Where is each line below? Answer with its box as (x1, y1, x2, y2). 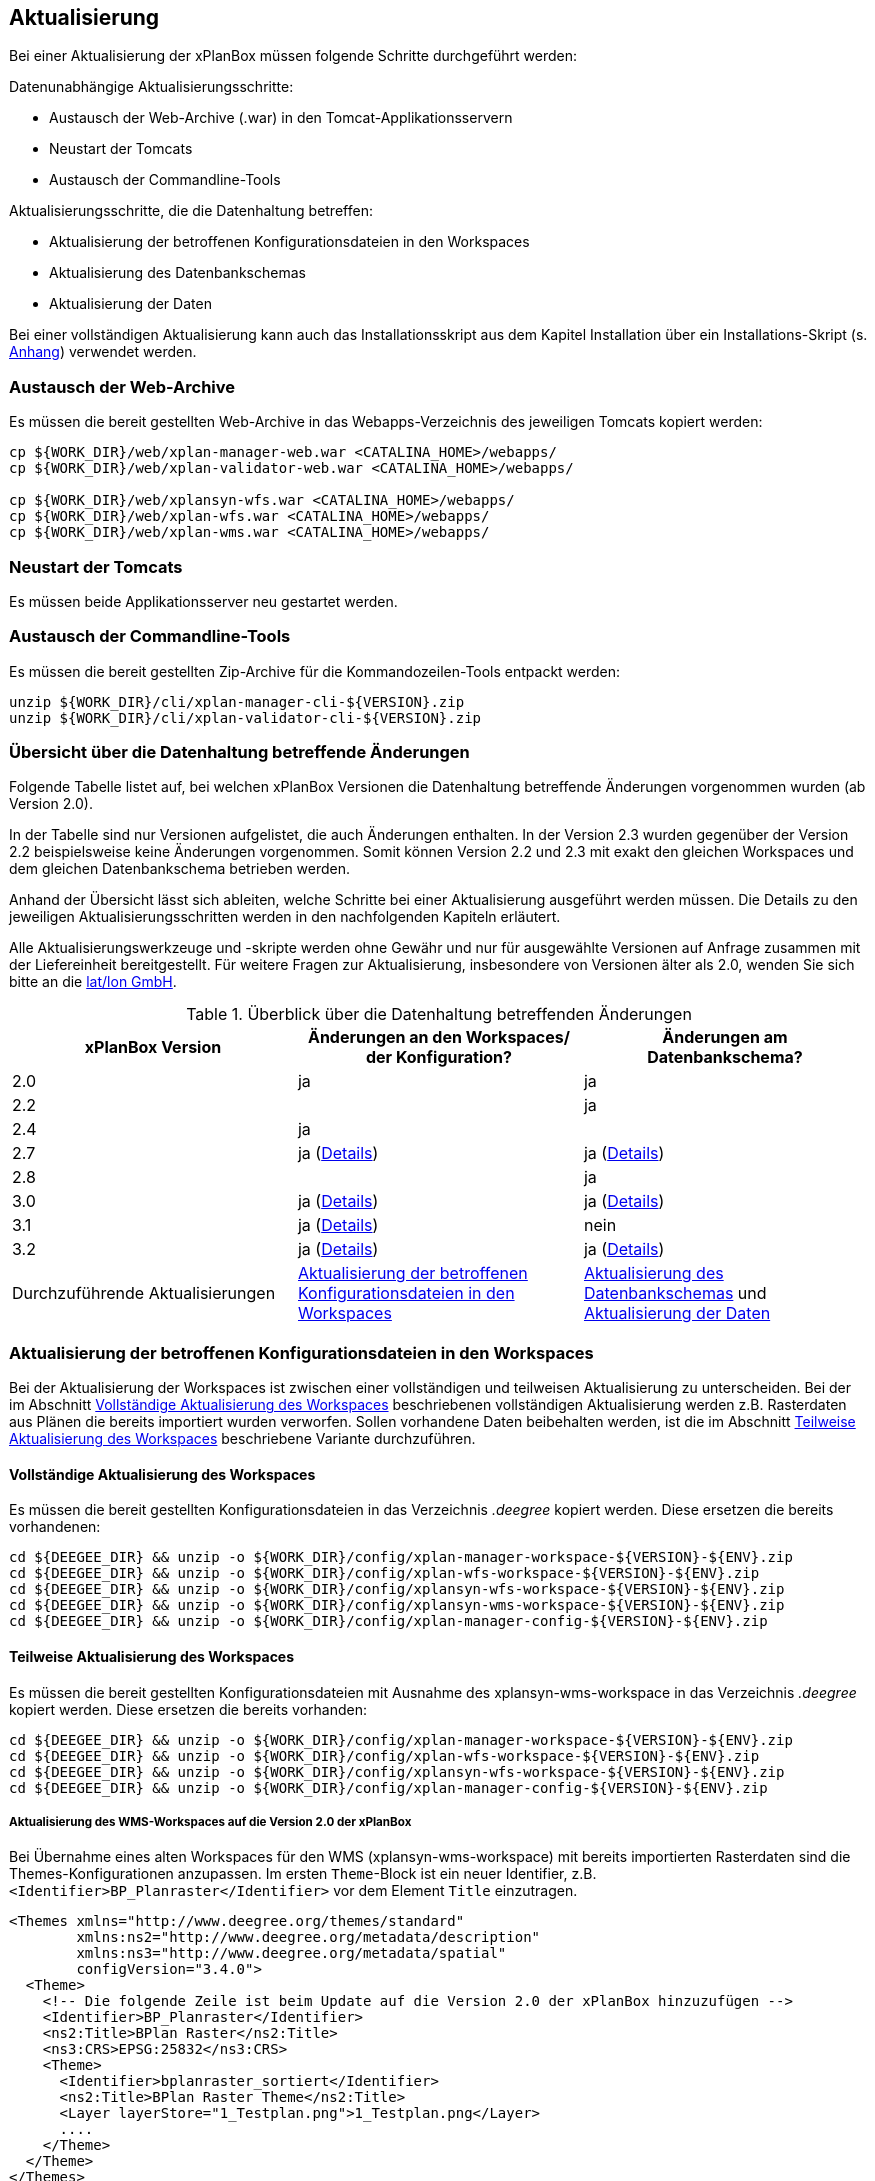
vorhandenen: (9, 1518, 101, 1536)
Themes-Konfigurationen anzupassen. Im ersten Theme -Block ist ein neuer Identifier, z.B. (9, 1865, 597, 1883)
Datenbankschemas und (583, 1283, 767, 1304)
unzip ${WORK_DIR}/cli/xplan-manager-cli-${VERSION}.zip (9, 693, 465, 710)
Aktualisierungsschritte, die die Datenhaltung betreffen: (9, 202, 373, 220)
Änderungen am (662, 1027, 788, 1048)
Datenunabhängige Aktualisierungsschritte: (9, 78, 294, 96)
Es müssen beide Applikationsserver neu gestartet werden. (9, 592, 398, 610)
